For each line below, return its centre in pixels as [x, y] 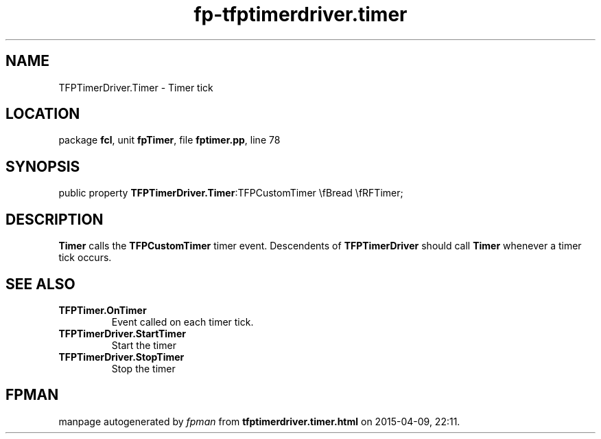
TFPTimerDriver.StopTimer [121, 357]
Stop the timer [143, 368]
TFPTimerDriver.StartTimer [122, 333]
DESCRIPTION [55, 219]
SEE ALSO [40, 284]
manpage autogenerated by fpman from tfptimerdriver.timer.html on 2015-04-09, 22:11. [259, 421]
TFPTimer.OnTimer [103, 310]
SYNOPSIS [43, 166]
